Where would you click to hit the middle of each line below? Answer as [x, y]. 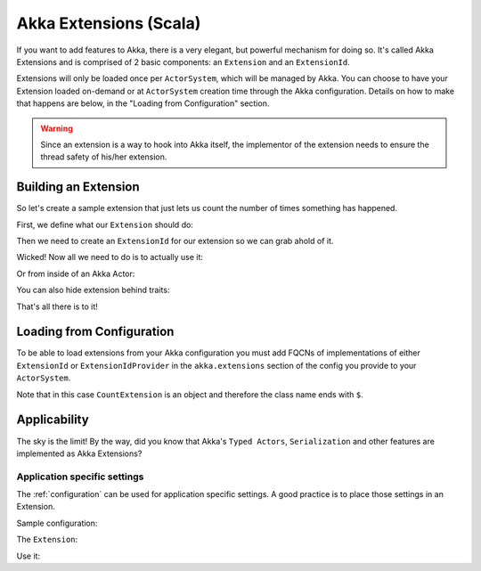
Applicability [53, 420]
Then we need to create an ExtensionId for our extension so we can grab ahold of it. [175, 241]
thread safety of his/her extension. [104, 157]
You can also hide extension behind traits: [93, 290]
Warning [57, 128]
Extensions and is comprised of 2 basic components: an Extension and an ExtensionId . [183, 61]
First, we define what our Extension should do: [105, 224]
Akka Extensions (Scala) [109, 23]
